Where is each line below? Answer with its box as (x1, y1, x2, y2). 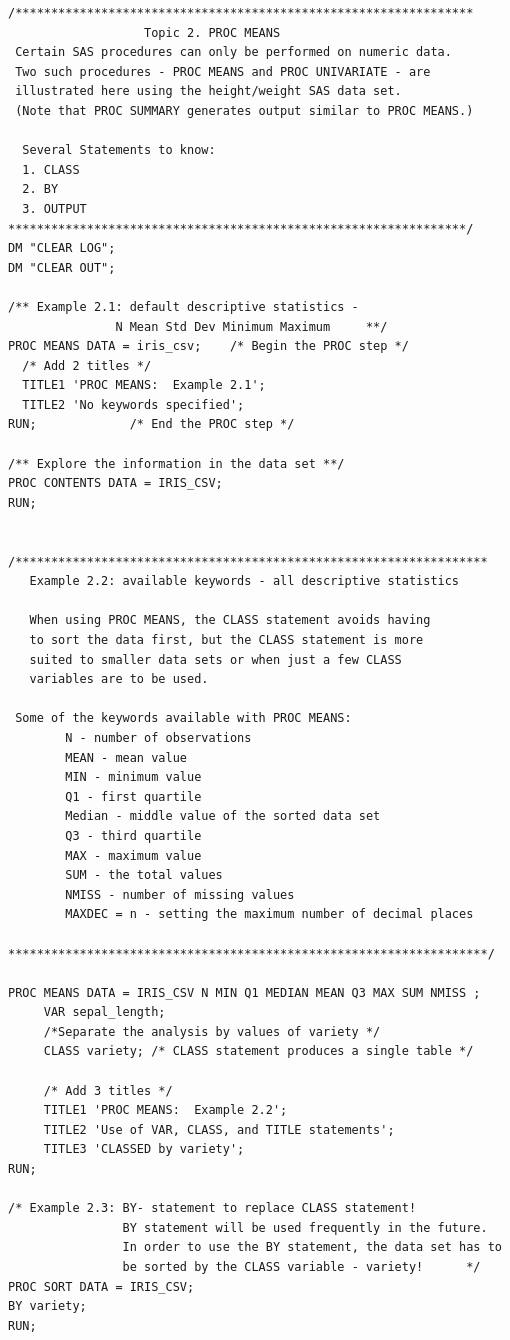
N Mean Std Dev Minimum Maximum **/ (115, 319, 388, 334)
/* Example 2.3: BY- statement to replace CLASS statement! (8, 1201, 417, 1216)
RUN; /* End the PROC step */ (8, 417, 295, 432)
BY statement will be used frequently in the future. (122, 1220, 488, 1235)
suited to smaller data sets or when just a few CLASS (29, 652, 402, 667)
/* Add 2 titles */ (22, 358, 152, 373)
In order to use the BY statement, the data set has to (122, 1240, 502, 1255)
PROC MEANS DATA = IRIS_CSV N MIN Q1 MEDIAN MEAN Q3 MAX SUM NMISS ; (8, 985, 481, 1000)
